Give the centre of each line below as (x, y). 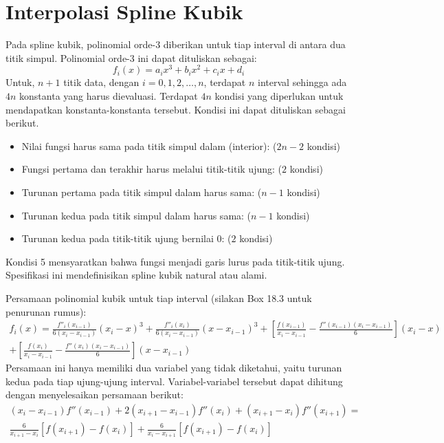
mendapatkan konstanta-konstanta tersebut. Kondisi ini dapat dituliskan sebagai (176, 109)
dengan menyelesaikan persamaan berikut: (95, 395)
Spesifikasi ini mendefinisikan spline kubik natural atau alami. (136, 275)
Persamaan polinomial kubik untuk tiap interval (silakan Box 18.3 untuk (159, 298)
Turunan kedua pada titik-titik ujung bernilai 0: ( (126, 238)
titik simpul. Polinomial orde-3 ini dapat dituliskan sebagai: (131, 57)
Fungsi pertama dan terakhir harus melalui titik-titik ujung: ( (152, 169)
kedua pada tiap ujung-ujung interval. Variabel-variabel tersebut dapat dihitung (174, 381)
